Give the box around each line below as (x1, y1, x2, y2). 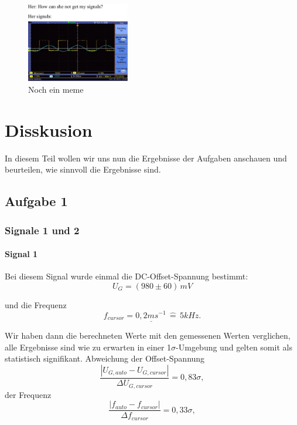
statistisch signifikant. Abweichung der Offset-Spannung (5, 352, 205, 365)
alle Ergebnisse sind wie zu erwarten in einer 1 (5, 340, 172, 353)
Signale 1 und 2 (5, 222, 80, 237)
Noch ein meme (28, 83, 84, 95)
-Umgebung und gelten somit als (176, 340, 292, 353)
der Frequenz (5, 388, 52, 400)
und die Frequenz (5, 298, 67, 311)
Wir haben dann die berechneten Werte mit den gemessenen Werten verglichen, (5, 329, 291, 342)
